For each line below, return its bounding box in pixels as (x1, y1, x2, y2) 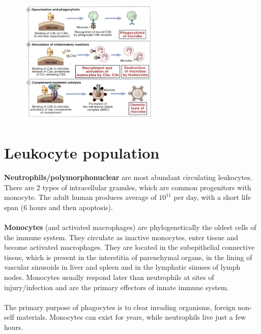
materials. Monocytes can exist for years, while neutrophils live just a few (16, 312, 246, 322)
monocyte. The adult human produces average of (4, 192, 157, 202)
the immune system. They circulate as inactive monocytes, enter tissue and (4, 232, 239, 242)
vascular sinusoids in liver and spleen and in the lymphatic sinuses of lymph (4, 262, 241, 272)
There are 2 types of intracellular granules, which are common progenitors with (4, 182, 251, 192)
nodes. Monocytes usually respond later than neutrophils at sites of (4, 271, 214, 282)
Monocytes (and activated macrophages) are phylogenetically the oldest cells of (4, 221, 256, 232)
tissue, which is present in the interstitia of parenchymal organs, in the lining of (4, 251, 252, 262)
